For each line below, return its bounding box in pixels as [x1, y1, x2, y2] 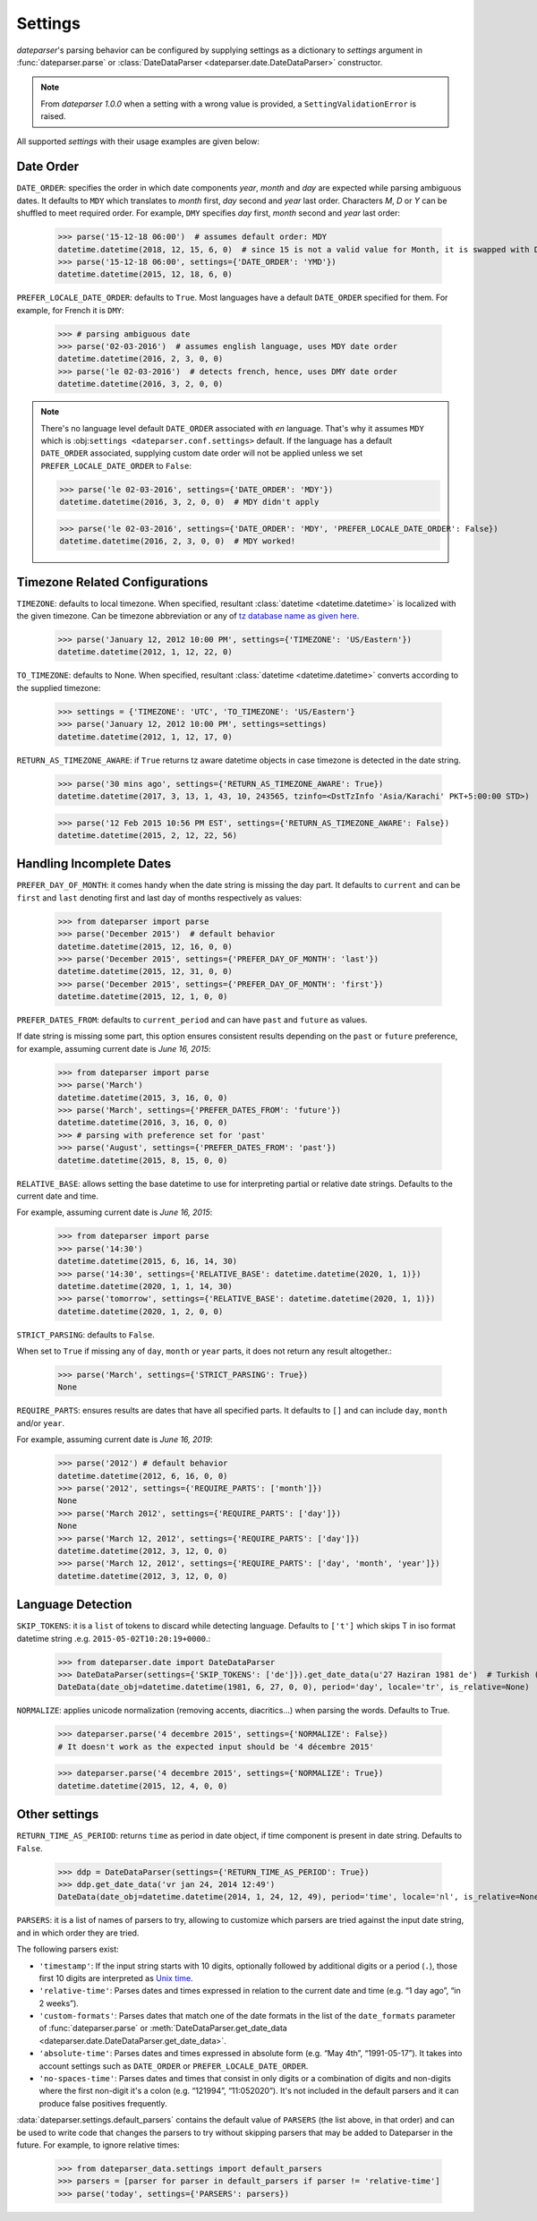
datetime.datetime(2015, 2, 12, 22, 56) [57, 830, 237, 841]
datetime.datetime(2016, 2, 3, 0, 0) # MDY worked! [59, 536, 296, 546]
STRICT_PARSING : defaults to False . [16, 1329, 156, 1340]
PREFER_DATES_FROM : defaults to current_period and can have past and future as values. [16, 1014, 368, 1025]
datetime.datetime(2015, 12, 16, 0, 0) [57, 941, 233, 952]
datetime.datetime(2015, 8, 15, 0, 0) [57, 1155, 228, 1166]
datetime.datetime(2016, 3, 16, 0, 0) [57, 1117, 228, 1128]
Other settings [16, 1807, 99, 1822]
